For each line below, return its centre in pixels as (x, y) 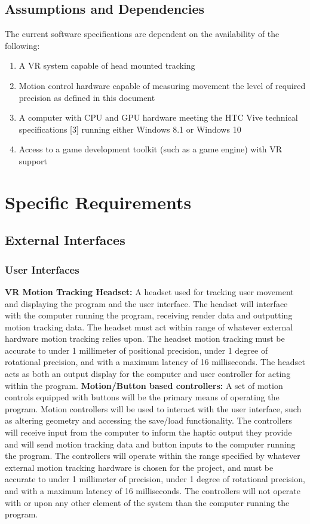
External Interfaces (65, 240)
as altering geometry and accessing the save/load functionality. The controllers (148, 420)
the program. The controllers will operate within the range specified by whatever (153, 456)
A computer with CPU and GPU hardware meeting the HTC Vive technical (158, 117)
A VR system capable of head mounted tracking (107, 65)
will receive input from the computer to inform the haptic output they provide (148, 432)
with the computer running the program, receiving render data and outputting (149, 315)
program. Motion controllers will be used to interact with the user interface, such (153, 408)
